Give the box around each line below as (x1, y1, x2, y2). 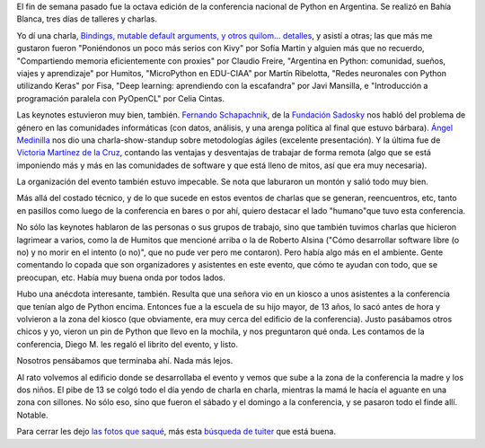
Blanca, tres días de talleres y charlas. (16, 13, 157, 24)
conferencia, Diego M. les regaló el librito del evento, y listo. (16, 338, 238, 349)
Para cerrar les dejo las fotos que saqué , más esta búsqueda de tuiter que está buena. (16, 426, 337, 437)
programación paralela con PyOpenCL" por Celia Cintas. (16, 92, 225, 103)
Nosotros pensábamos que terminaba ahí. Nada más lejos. (16, 356, 234, 366)
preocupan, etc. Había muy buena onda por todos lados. (16, 272, 226, 283)
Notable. (16, 409, 48, 420)
